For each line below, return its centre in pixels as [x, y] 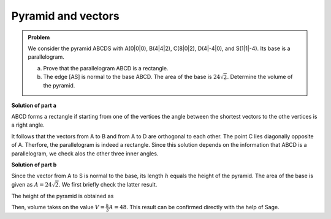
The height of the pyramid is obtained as [63, 196]
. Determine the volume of [260, 77]
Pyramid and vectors [65, 16]
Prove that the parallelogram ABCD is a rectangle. [106, 68]
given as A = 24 [32, 184]
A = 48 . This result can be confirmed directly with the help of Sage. [194, 207]
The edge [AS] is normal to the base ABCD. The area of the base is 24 [132, 77]
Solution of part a [34, 105]
